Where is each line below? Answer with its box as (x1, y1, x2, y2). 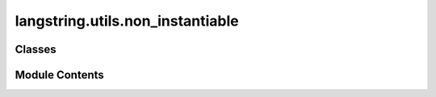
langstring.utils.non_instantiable (15, 12, 239, 30)
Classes (15, 42, 57, 56)
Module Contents (15, 68, 104, 82)
